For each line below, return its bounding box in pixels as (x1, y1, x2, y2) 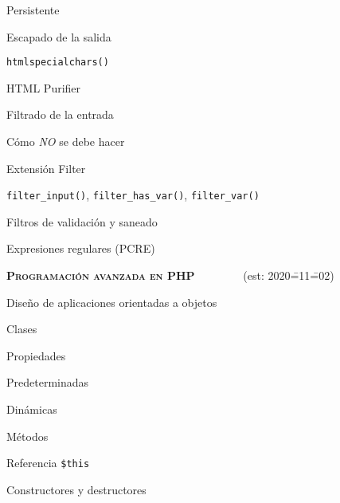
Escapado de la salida (6, 28, 111, 45)
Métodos (6, 427, 49, 444)
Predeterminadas (6, 374, 89, 391)
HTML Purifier (6, 79, 81, 96)
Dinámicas (6, 401, 57, 418)
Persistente (6, 2, 60, 18)
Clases (6, 320, 37, 337)
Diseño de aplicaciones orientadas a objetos (6, 293, 217, 310)
